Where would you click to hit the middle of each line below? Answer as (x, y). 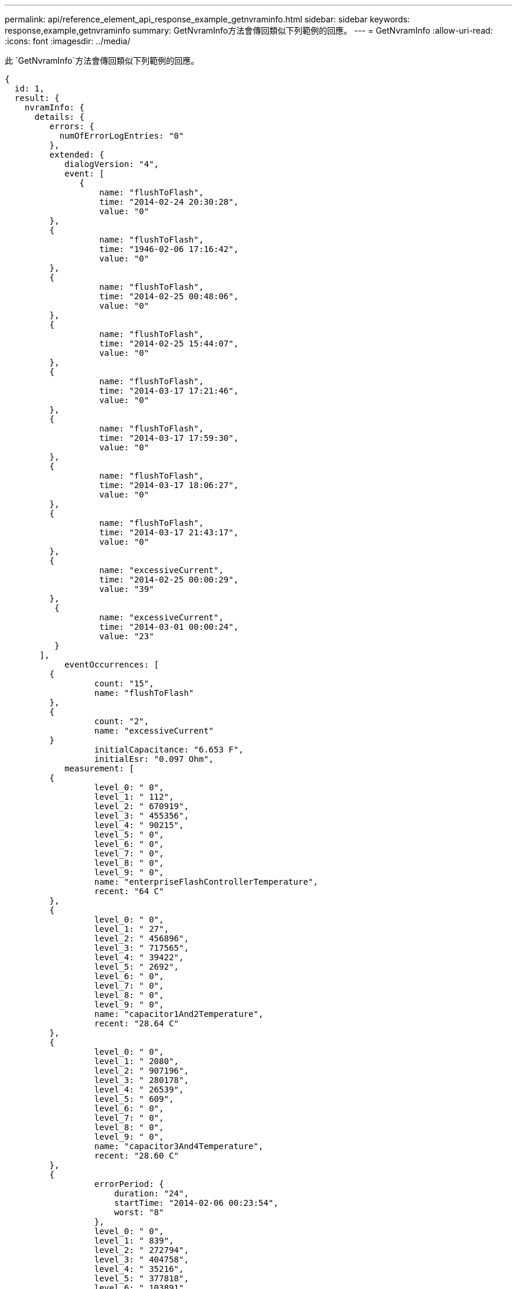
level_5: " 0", (129, 835)
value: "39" (127, 589)
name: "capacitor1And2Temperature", (179, 1014)
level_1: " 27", (132, 929)
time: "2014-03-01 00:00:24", (169, 627)
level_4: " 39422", (139, 957)
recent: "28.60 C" (137, 1156)
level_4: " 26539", (139, 1090)
